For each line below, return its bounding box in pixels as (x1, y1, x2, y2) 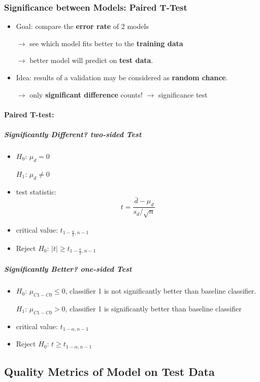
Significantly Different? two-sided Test (4, 129, 142, 139)
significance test (158, 89, 208, 100)
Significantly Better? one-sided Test (4, 264, 132, 274)
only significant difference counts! (29, 89, 143, 100)
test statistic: (16, 186, 57, 197)
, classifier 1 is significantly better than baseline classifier (65, 303, 242, 313)
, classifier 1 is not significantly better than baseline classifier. (65, 285, 256, 296)
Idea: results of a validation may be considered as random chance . (16, 72, 228, 82)
